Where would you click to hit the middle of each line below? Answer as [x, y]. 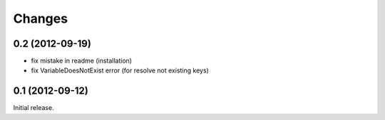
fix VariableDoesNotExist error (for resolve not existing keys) [120, 70]
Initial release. [34, 108]
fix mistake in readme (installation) [81, 61]
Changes [40, 18]
